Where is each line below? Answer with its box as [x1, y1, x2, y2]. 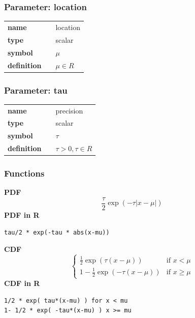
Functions [4, 167, 45, 180]
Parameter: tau [4, 83, 68, 96]
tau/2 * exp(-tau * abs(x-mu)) [4, 228, 110, 236]
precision [55, 105, 83, 115]
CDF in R [4, 278, 40, 288]
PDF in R [4, 210, 40, 220]
